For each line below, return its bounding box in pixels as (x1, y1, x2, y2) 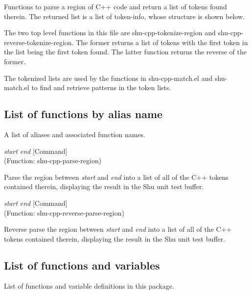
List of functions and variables (4, 257, 160, 272)
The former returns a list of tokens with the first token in (76, 37, 248, 47)
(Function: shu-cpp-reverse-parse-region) (4, 207, 124, 218)
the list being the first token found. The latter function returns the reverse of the (4, 47, 247, 57)
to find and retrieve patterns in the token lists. (31, 82, 171, 93)
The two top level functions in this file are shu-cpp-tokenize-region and (4, 27, 216, 38)
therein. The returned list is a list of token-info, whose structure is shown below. (4, 11, 245, 21)
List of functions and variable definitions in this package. (4, 280, 174, 291)
